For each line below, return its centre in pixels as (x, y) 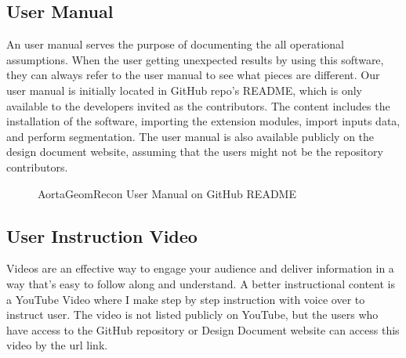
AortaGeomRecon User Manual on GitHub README (167, 193)
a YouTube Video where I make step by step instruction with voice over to (186, 299)
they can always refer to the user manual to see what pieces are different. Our (193, 75)
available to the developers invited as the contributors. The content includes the (198, 105)
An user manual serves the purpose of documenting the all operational (175, 44)
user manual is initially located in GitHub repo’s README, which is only (184, 90)
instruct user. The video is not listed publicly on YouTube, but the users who (192, 315)
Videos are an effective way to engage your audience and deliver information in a (200, 268)
